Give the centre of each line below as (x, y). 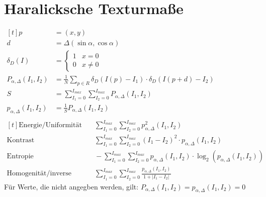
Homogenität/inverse (39, 174)
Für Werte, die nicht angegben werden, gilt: (71, 186)
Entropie (20, 157)
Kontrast (21, 140)
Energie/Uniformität (50, 125)
